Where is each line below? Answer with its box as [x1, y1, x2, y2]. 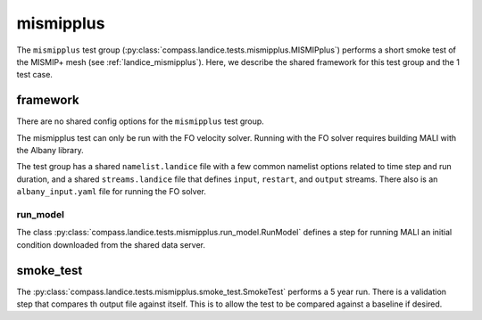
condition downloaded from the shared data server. [16, 239, 205, 250]
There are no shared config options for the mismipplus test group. [16, 116, 265, 127]
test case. [16, 70, 54, 80]
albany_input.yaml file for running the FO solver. [16, 186, 207, 197]
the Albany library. [16, 145, 84, 156]
